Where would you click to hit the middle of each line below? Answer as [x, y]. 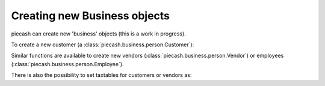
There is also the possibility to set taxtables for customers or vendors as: [101, 75]
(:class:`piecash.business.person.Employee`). [67, 64]
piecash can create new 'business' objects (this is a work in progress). [98, 34]
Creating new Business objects [91, 16]
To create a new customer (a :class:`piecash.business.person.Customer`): [103, 45]
